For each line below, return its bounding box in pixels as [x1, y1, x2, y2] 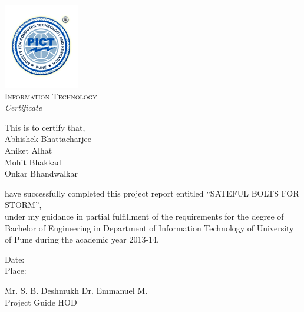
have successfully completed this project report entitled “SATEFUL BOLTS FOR [5, 187, 299, 199]
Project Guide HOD [5, 296, 77, 308]
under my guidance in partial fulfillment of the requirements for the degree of [5, 210, 284, 222]
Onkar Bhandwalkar [5, 167, 78, 180]
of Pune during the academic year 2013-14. [5, 233, 159, 245]
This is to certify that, [5, 121, 85, 133]
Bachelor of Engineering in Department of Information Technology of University [5, 221, 294, 234]
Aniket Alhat [5, 144, 52, 156]
